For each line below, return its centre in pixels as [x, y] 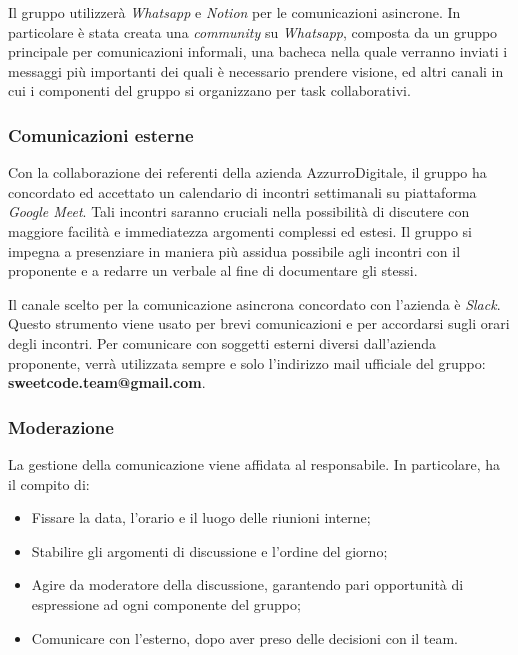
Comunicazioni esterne [101, 134]
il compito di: [49, 483]
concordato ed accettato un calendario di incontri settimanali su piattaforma [242, 191]
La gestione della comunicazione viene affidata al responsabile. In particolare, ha [254, 463]
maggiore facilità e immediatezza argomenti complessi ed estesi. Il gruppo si [240, 230]
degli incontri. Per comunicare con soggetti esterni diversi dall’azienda [222, 342]
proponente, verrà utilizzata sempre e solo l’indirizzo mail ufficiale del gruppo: [247, 362]
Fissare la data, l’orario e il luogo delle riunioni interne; [201, 517]
